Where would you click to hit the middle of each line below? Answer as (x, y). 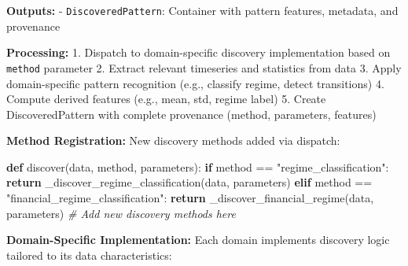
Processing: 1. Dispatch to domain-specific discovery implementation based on (198, 52)
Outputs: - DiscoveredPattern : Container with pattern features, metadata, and (202, 10)
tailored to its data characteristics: (89, 255)
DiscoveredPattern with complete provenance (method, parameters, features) (191, 114)
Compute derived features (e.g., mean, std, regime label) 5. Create (166, 99)
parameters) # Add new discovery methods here (121, 213)
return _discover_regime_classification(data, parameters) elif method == (189, 182)
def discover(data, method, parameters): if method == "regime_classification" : (198, 166)
